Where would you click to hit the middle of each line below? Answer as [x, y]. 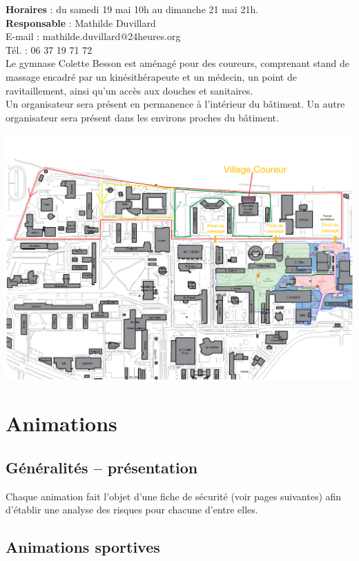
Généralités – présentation [102, 467]
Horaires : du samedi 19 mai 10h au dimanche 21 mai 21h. [132, 9]
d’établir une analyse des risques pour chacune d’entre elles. [132, 510]
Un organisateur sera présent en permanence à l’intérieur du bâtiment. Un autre [175, 104]
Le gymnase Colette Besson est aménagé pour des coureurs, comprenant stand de [178, 63]
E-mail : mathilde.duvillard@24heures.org [93, 36]
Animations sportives [83, 547]
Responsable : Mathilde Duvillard [81, 22]
